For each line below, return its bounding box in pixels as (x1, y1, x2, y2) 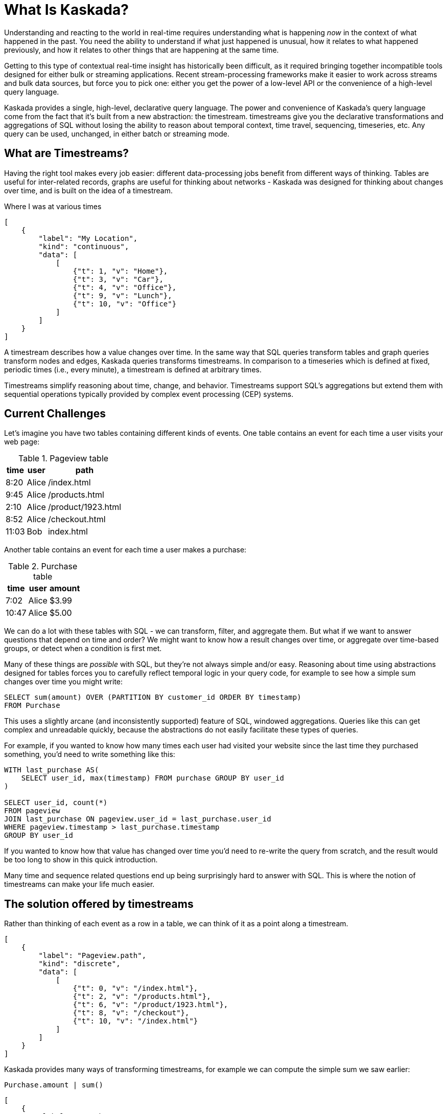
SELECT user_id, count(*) (4, 798, 108, 807)
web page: (4, 437, 40, 447)
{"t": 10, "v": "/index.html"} (73, 1017, 198, 1026)
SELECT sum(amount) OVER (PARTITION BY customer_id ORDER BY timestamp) (4, 693, 301, 702)
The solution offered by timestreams (4, 897, 194, 910)
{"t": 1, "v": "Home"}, (73, 266, 168, 275)
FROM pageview (4, 807, 60, 815)
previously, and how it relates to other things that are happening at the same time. (4, 45, 279, 54)
